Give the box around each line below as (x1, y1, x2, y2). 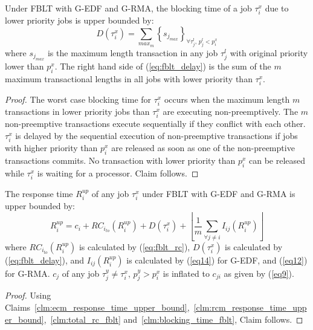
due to (265, 2, 289, 14)
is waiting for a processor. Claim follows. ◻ (37, 166, 199, 179)
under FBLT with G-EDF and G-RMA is (142, 187, 295, 199)
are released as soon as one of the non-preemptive (111, 141, 295, 154)
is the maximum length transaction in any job (47, 46, 218, 59)
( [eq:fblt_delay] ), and (5, 253, 85, 266)
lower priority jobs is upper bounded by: (5, 14, 154, 27)
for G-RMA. (5, 267, 50, 279)
